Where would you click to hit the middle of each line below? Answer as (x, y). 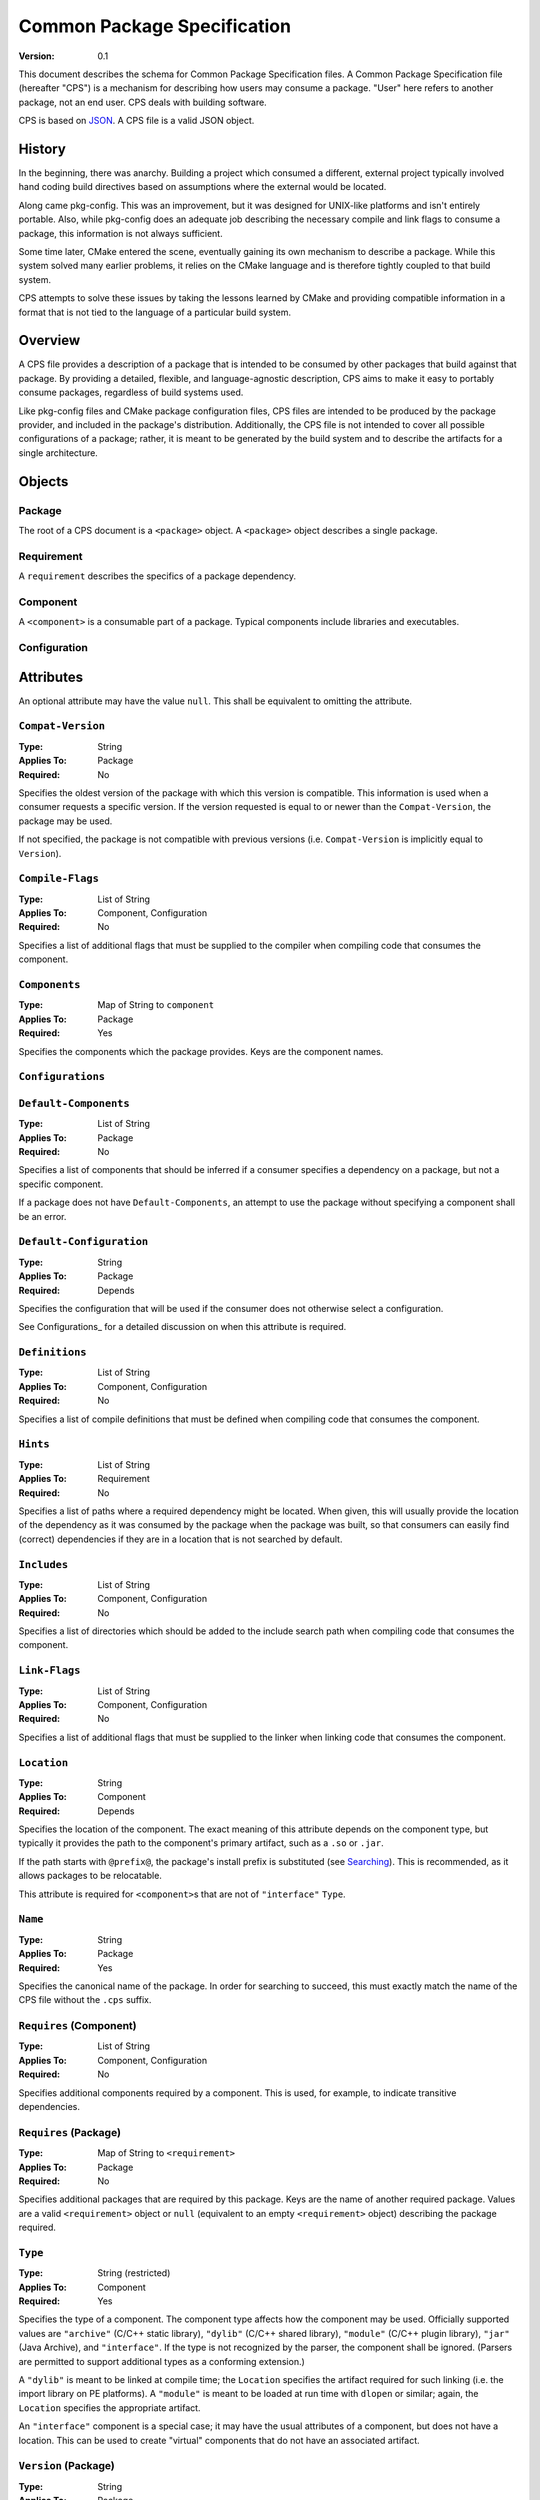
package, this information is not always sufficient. (121, 233)
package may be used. (65, 821)
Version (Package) (66, 2466)
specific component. (61, 1184)
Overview (49, 340)
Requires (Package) (70, 2132)
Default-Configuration (83, 1242)
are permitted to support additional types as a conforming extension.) (161, 2361)
